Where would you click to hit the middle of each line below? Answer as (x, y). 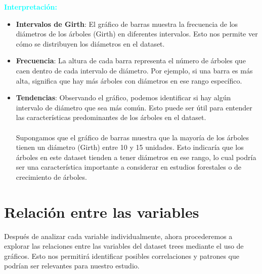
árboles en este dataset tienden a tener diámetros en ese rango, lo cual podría (136, 157)
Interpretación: (31, 7)
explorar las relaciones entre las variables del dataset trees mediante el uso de (124, 246)
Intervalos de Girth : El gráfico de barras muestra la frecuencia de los (127, 24)
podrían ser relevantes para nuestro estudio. (72, 266)
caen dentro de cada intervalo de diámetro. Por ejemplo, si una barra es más (134, 70)
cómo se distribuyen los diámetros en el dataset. (90, 43)
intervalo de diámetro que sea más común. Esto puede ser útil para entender (134, 107)
